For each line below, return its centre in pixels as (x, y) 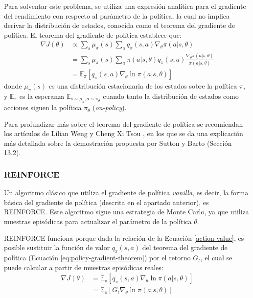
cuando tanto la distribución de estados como (171, 96)
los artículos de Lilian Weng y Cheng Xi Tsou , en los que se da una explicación (124, 133)
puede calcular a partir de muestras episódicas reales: (84, 267)
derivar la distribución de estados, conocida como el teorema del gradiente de (120, 25)
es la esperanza (42, 96)
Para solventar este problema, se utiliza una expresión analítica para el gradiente (125, 6)
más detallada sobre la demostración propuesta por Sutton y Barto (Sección (118, 143)
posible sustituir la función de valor (57, 247)
